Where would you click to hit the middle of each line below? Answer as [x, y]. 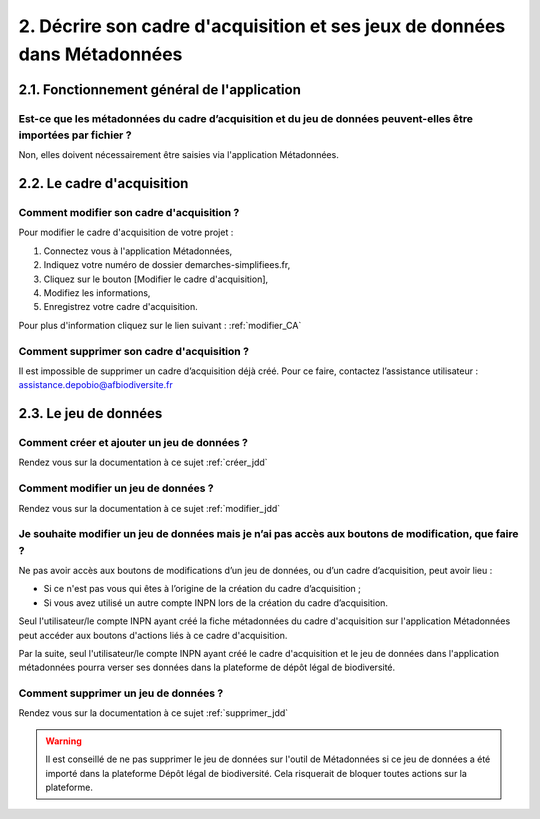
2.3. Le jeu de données [90, 413]
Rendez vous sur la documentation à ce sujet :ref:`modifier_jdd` [149, 508]
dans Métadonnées [100, 54]
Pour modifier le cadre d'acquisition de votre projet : [126, 232]
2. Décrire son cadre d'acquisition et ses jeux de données [262, 26]
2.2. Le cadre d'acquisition [103, 183]
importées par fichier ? [75, 135]
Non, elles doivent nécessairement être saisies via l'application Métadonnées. [178, 155]
